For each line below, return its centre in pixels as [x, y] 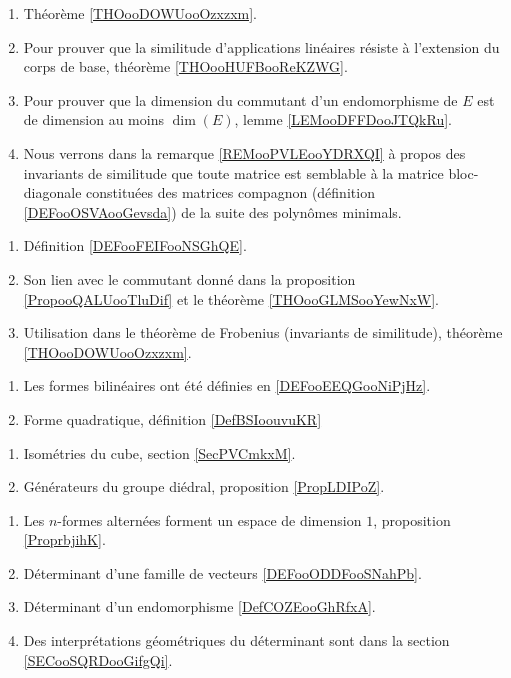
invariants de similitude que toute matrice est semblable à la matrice [233, 172]
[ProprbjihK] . [64, 539]
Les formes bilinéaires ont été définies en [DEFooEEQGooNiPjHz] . [227, 385]
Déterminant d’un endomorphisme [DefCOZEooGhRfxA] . [199, 606]
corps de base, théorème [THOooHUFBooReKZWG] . [185, 66]
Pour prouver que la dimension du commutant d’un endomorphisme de [240, 99]
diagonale [52, 192]
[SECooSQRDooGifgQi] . [98, 659]
